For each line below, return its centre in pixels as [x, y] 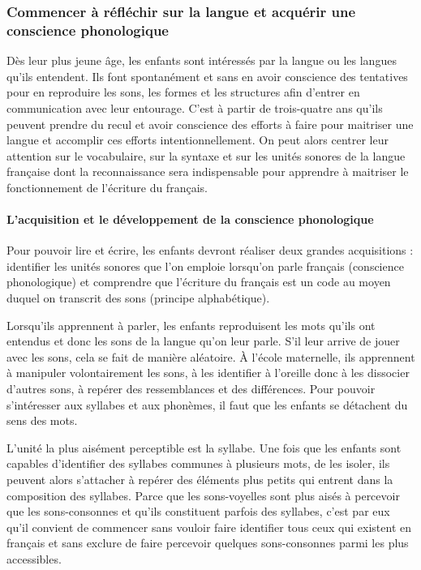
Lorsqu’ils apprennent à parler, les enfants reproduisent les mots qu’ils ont [191, 325]
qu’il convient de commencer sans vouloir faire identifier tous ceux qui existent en [209, 527]
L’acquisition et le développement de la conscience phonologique [190, 219]
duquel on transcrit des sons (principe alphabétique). [138, 298]
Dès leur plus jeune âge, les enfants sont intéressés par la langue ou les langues [202, 60]
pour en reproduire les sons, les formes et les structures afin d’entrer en [183, 92]
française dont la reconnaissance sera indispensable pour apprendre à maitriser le [208, 171]
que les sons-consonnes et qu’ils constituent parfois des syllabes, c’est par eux [198, 511]
